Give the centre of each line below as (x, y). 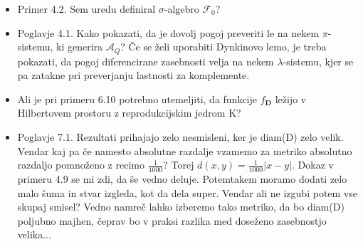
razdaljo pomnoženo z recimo (81, 165)
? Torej (179, 165)
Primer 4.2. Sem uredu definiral (86, 9)
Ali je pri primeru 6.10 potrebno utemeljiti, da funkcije (137, 99)
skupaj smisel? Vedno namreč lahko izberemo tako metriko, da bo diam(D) (181, 207)
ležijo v (291, 99)
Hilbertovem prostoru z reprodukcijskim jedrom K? (129, 113)
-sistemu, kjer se (318, 61)
